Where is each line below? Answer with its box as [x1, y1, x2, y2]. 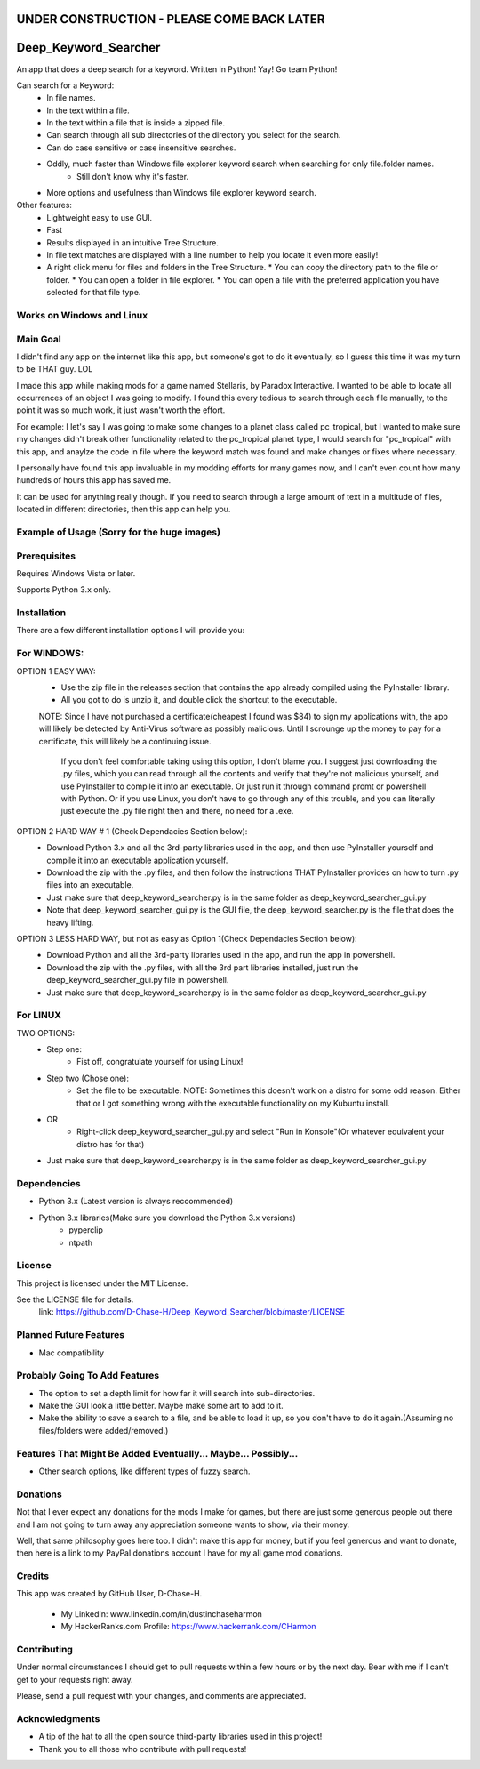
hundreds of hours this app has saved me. [16, 475, 172, 486]
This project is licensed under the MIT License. [16, 1277, 188, 1289]
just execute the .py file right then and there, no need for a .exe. [60, 806, 294, 816]
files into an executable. [46, 880, 134, 890]
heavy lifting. [46, 917, 94, 928]
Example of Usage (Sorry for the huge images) [16, 526, 221, 538]
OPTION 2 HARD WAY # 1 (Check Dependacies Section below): [16, 825, 248, 836]
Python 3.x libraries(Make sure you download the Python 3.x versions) [38, 1212, 297, 1223]
